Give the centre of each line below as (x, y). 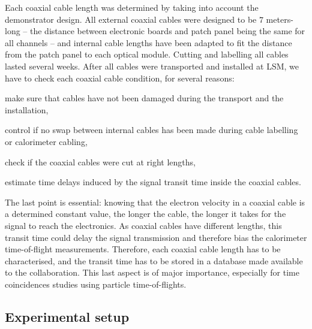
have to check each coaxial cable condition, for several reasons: (120, 78)
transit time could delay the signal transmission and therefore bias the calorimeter (156, 237)
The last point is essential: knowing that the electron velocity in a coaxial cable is (155, 202)
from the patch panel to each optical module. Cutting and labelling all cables (147, 54)
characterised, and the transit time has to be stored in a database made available (154, 260)
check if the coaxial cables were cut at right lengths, (100, 162)
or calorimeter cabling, (46, 141)
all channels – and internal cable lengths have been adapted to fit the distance (148, 42)
